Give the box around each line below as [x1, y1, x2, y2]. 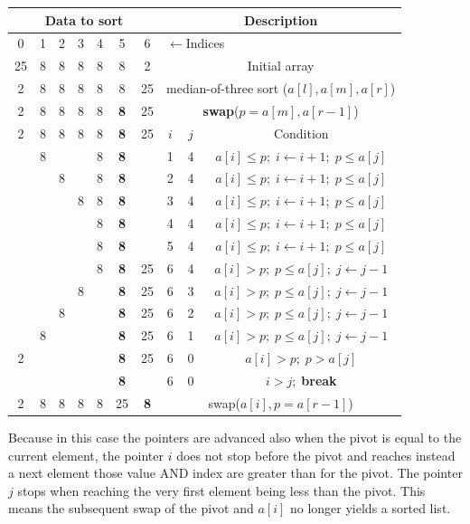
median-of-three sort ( [166, 79, 288, 98]
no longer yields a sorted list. [289, 499, 451, 518]
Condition [273, 123, 329, 142]
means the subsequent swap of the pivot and [8, 499, 254, 518]
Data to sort [44, 10, 124, 29]
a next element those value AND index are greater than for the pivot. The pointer [8, 463, 463, 482]
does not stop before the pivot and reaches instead [176, 445, 456, 464]
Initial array [247, 56, 315, 75]
